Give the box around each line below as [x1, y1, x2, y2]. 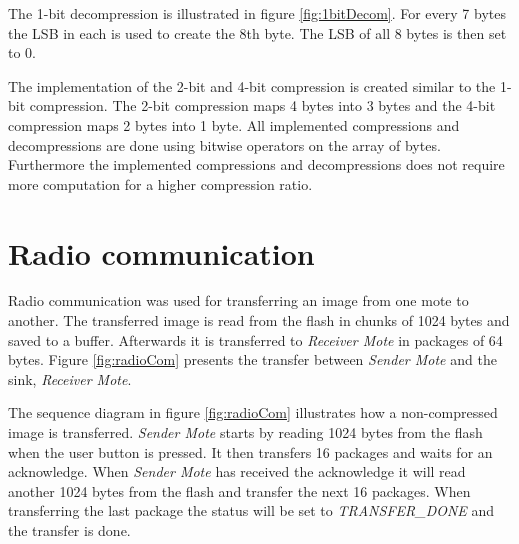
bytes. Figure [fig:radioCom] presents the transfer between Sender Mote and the [8, 349, 497, 370]
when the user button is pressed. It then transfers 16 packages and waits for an [8, 441, 493, 462]
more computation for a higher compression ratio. [8, 173, 313, 194]
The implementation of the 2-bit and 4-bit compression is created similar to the [8, 75, 496, 96]
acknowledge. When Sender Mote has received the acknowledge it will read [8, 461, 466, 482]
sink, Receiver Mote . [8, 368, 132, 389]
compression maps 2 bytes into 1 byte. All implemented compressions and [8, 114, 460, 135]
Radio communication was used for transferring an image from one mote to [8, 290, 469, 311]
